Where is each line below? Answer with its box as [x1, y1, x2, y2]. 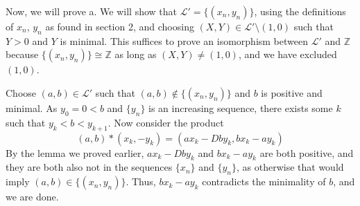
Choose [6, 85, 37, 100]
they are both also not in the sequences [6, 160, 173, 174]
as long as [114, 47, 157, 62]
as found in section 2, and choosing [45, 19, 194, 33]
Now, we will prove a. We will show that [6, 4, 178, 18]
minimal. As [6, 100, 58, 115]
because [6, 47, 39, 62]
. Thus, [126, 174, 156, 189]
